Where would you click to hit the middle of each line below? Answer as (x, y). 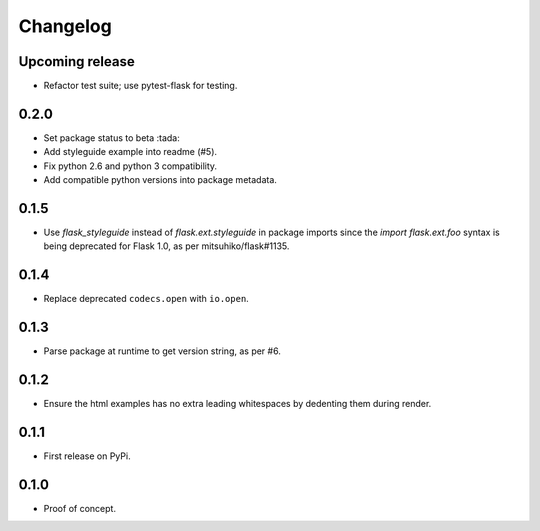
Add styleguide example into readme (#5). (130, 152)
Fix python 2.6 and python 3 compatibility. (130, 166)
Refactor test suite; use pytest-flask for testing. (140, 86)
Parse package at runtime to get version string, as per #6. (162, 351)
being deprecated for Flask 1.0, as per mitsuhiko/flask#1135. (166, 246)
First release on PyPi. (87, 456)
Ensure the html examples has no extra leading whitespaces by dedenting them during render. (237, 404)
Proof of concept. (80, 508)
